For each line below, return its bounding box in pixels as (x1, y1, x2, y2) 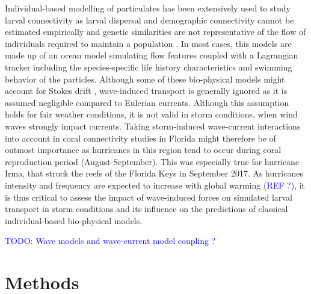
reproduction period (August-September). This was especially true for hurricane (5, 155, 300, 167)
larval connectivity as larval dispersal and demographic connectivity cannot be (5, 13, 294, 26)
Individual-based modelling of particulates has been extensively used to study (5, 2, 291, 14)
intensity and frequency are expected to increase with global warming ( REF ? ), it (5, 178, 306, 191)
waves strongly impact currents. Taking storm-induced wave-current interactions (5, 119, 301, 132)
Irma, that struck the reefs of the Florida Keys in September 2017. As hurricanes (5, 167, 303, 180)
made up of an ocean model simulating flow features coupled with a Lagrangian (5, 49, 298, 61)
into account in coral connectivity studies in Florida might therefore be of (5, 131, 276, 144)
